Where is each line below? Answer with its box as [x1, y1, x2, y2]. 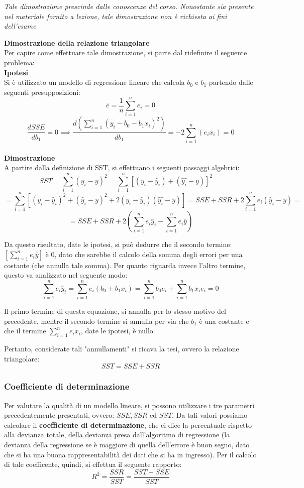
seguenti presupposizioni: [4, 86, 80, 97]
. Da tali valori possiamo [172, 410, 248, 420]
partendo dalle [209, 77, 253, 87]
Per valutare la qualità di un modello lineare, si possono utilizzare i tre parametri [4, 400, 255, 410]
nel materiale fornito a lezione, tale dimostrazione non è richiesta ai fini [4, 11, 227, 21]
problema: [4, 57, 35, 67]
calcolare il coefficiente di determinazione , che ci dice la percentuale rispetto [4, 419, 252, 430]
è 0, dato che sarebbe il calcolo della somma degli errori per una [45, 249, 243, 259]
